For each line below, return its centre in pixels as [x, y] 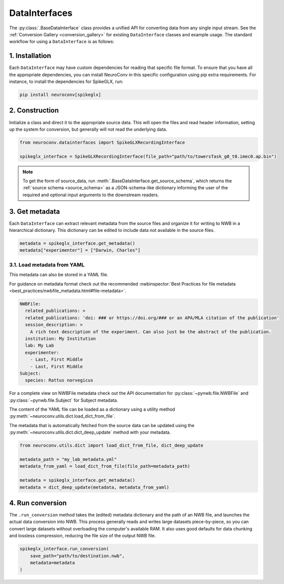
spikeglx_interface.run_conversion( [64, 549]
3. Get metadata [35, 211]
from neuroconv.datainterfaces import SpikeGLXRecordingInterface [102, 142]
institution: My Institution [61, 338]
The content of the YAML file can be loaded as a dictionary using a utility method [92, 409]
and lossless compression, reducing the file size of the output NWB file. [83, 536]
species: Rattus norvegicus [59, 380]
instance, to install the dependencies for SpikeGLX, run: [66, 81]
